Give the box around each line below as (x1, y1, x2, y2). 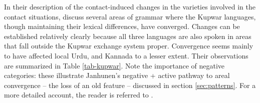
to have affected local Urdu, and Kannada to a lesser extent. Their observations (4, 50, 248, 60)
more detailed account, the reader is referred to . (4, 89, 153, 100)
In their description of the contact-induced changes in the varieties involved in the (4, 1, 256, 11)
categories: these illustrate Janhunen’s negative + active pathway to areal (4, 70, 230, 80)
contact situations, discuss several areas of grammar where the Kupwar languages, (4, 11, 256, 21)
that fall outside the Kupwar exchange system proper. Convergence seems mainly (4, 40, 253, 51)
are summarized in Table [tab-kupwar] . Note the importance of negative (4, 60, 225, 70)
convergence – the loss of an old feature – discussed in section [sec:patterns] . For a (4, 79, 256, 90)
